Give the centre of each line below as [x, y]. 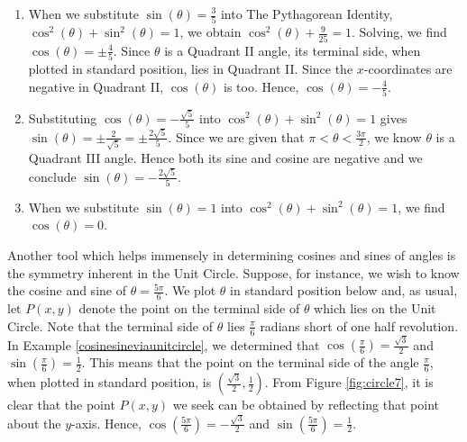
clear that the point [61, 405]
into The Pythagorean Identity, [307, 14]
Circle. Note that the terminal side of [110, 325]
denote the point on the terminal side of [189, 308]
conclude [52, 176]
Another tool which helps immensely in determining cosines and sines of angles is [232, 255]
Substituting [63, 117]
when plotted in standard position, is [110, 382]
